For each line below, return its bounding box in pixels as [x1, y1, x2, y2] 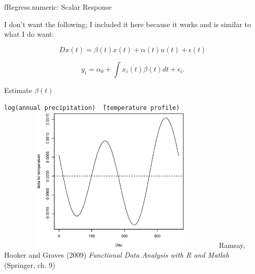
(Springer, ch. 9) [4, 259, 56, 270]
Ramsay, [219, 239, 245, 250]
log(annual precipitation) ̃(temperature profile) [4, 104, 180, 112]
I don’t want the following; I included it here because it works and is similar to [4, 18, 251, 29]
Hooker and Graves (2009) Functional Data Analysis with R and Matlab [4, 249, 229, 260]
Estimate [4, 84, 32, 95]
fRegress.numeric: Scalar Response [4, 2, 112, 12]
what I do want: [4, 29, 54, 39]
